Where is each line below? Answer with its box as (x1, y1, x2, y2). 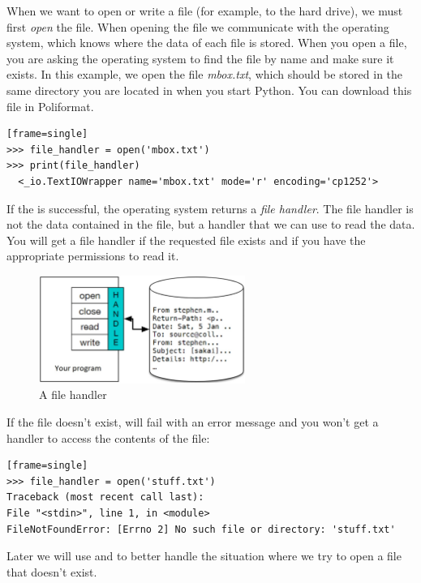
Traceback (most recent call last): (6, 491, 204, 504)
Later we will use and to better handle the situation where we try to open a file (6, 547, 402, 564)
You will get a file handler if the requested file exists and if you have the (6, 231, 366, 248)
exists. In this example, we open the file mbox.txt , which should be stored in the (6, 66, 403, 83)
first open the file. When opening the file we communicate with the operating (6, 18, 389, 35)
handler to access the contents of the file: (6, 429, 210, 446)
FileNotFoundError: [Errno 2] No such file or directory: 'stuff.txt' (6, 523, 396, 535)
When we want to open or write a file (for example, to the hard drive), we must (6, 2, 403, 19)
